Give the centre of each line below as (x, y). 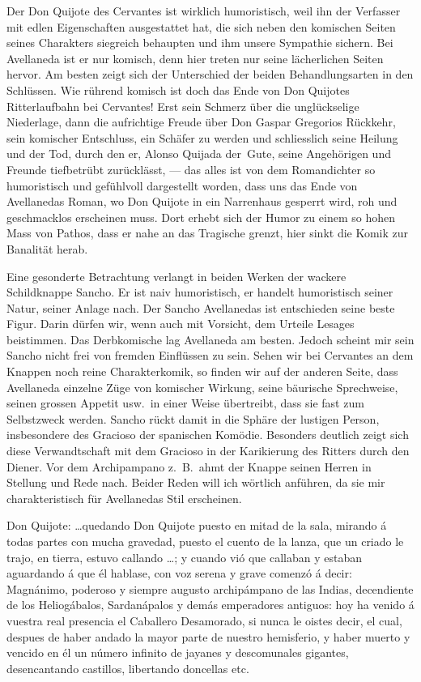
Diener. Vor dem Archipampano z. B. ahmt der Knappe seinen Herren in (189, 466)
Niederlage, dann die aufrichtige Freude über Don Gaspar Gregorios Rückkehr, (201, 122)
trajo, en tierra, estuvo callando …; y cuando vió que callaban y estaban (185, 557)
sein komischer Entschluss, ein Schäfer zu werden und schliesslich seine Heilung (202, 137)
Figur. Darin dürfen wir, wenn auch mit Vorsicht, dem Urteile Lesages (181, 324)
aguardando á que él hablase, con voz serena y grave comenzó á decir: (179, 573)
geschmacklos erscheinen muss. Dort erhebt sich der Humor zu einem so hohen (201, 217)
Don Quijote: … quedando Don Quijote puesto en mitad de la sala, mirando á (197, 525)
